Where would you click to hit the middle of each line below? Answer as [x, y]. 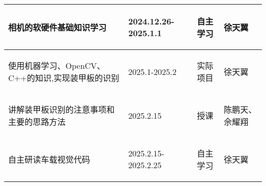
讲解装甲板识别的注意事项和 [62, 109]
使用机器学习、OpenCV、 [57, 65]
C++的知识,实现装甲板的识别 [64, 78]
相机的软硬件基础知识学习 [58, 27]
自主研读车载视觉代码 [49, 159]
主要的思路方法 [37, 122]
